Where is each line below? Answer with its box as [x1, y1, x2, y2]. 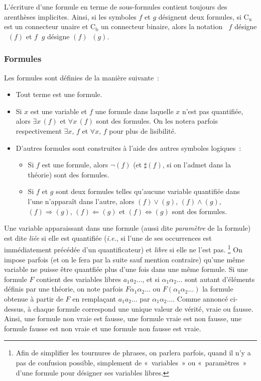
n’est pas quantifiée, [182, 106, 243, 116]
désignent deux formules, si [158, 11, 241, 22]
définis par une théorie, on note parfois [4, 283, 123, 294]
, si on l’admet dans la [162, 159, 231, 170]
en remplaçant [72, 293, 116, 304]
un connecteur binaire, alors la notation [101, 21, 223, 32]
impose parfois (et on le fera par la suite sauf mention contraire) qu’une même [4, 254, 245, 264]
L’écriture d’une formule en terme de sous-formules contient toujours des [4, 2, 227, 12]
